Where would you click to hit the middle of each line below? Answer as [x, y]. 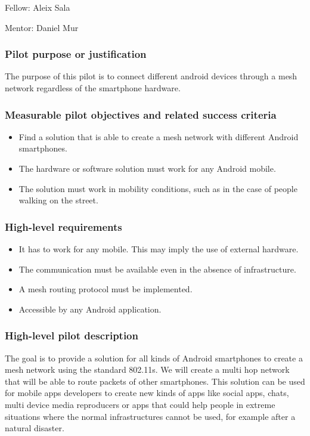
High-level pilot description [72, 335]
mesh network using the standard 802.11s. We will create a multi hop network [147, 369]
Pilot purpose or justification [76, 54]
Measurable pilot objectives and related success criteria [141, 114]
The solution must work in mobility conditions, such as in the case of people [158, 188]
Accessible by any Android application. [90, 309]
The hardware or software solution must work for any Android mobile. [147, 168]
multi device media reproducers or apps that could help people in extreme [140, 404]
